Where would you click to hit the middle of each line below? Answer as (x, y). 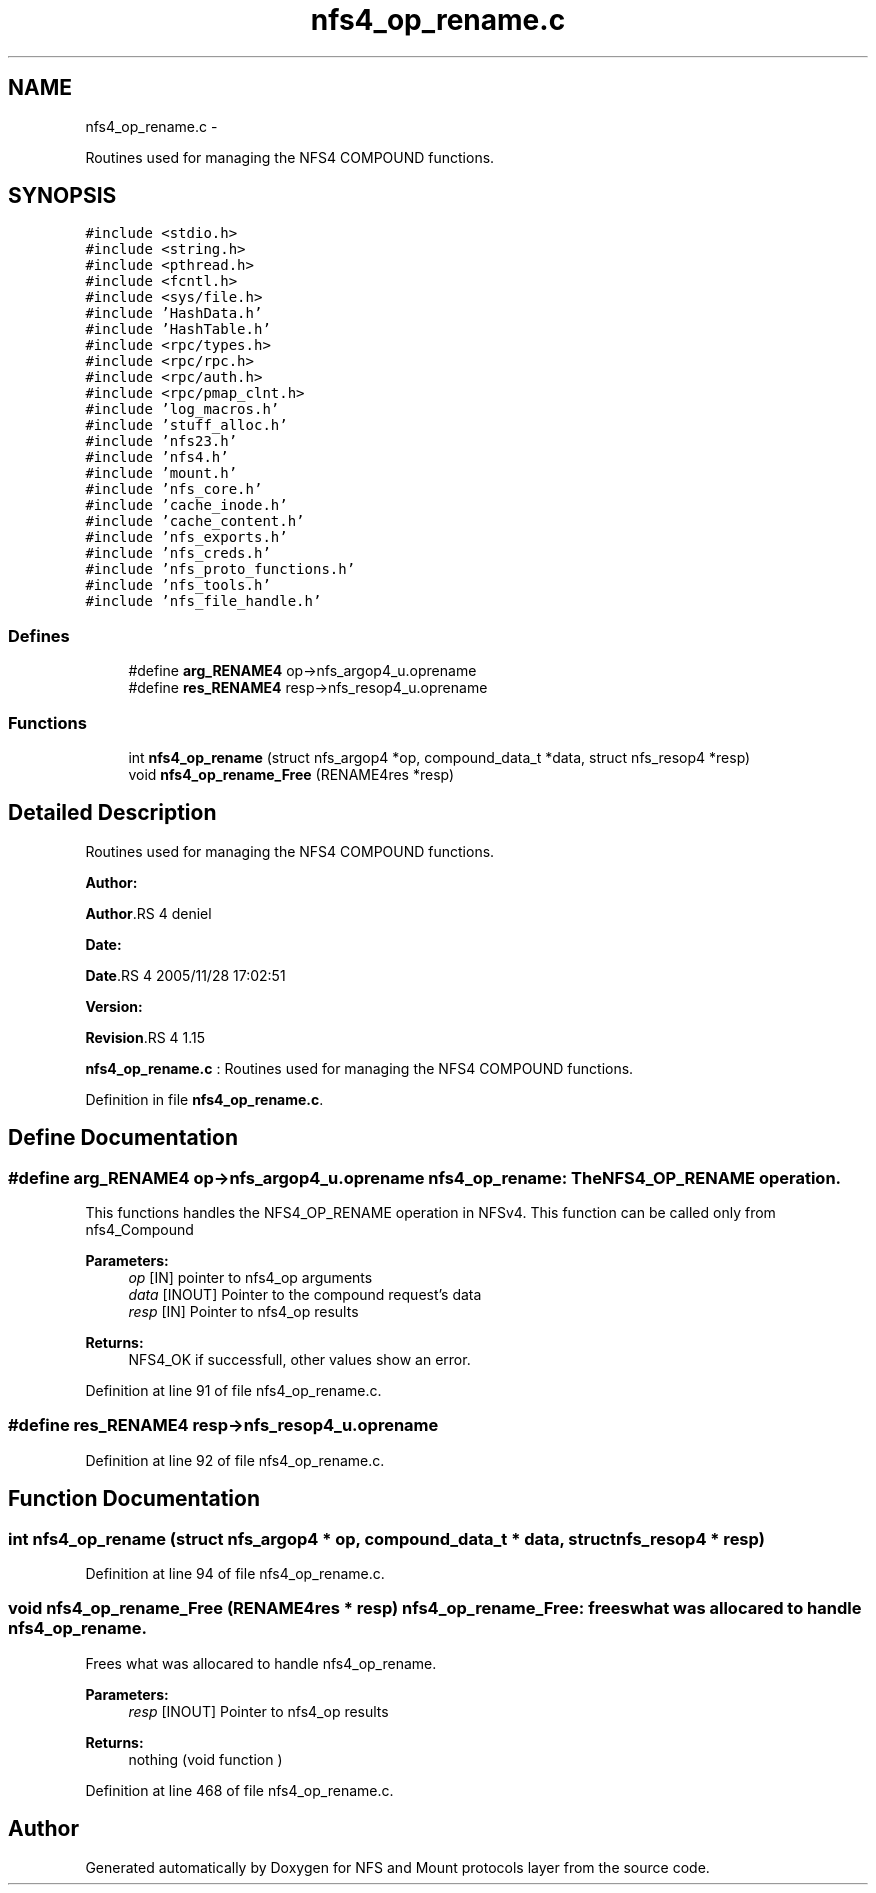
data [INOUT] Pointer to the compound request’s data (305, 1294)
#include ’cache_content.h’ (195, 521)
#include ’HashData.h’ (174, 313)
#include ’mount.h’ (161, 473)
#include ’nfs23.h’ (161, 441)
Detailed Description (112, 813)
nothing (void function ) (205, 1759)
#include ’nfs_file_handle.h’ (203, 601)
